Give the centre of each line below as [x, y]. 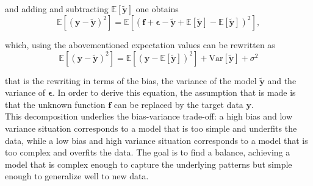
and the [282, 80]
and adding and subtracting [57, 9]
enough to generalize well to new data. [77, 176]
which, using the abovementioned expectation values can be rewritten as [140, 45]
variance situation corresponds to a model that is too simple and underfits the [151, 128]
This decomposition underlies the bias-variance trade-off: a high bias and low [149, 116]
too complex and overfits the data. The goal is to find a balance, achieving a [148, 152]
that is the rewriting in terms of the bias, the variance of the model [131, 80]
